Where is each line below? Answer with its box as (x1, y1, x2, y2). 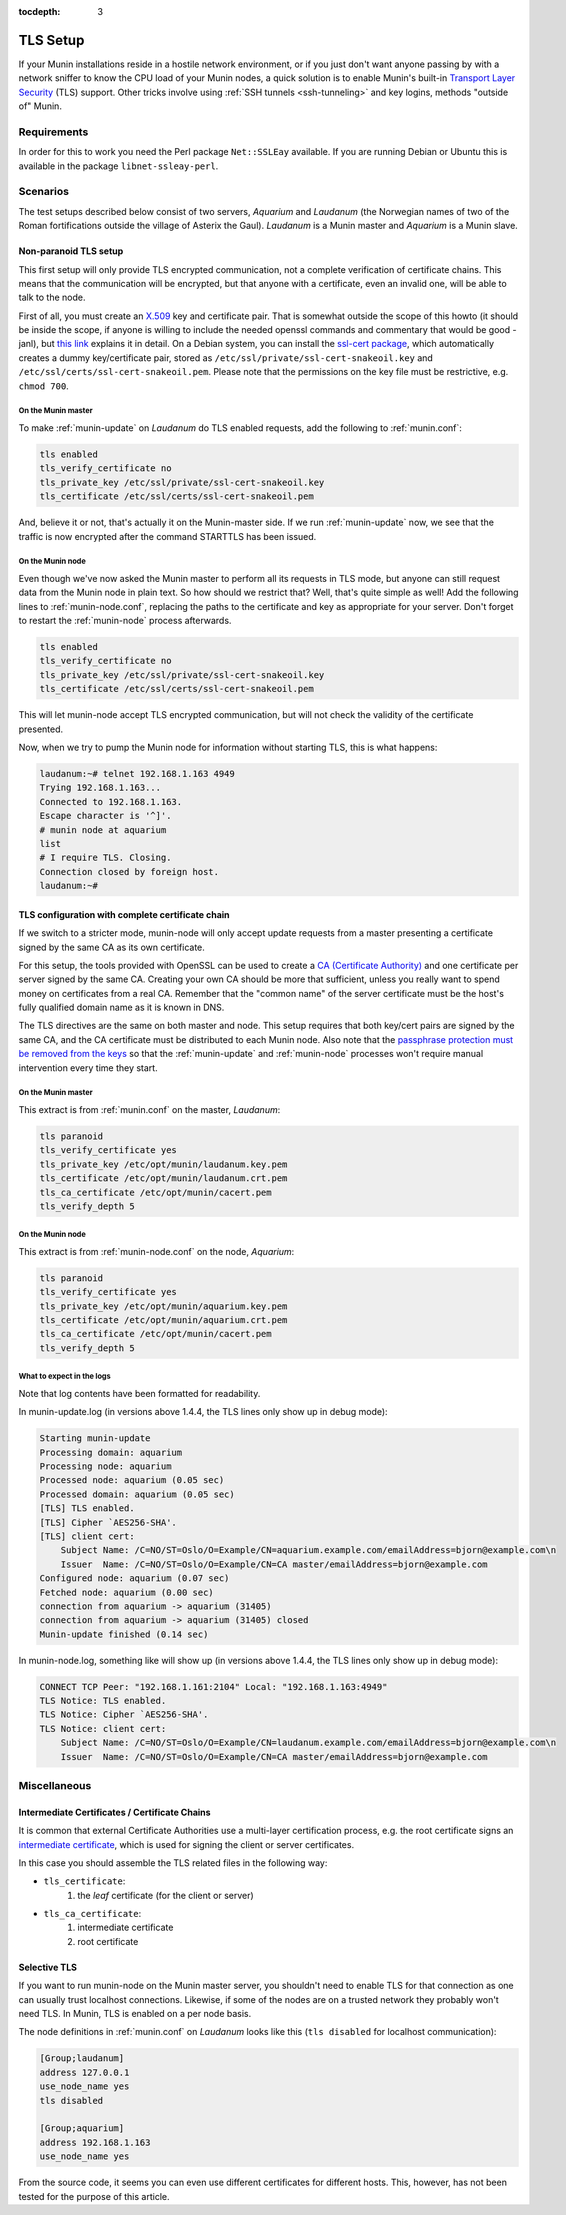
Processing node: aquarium (39, 1460, 172, 1472)
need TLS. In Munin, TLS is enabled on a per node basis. (18, 2008, 252, 2020)
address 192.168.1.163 (39, 2136, 151, 2148)
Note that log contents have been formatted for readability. (18, 1387, 261, 1399)
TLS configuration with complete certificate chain (18, 908, 230, 920)
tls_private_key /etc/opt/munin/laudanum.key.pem (39, 1158, 288, 1170)
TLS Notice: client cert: (39, 1723, 167, 1734)
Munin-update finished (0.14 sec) (39, 1628, 209, 1640)
